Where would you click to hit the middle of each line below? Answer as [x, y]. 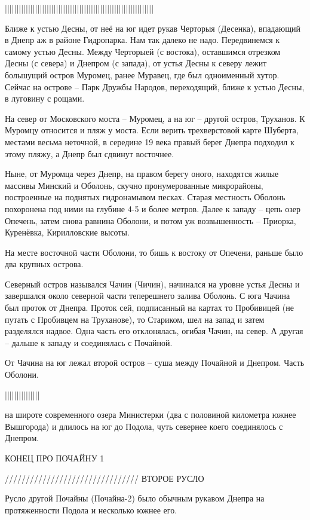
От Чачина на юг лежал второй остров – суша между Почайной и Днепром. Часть [155, 363]
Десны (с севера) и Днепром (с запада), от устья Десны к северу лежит [136, 63]
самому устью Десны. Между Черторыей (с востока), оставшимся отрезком [143, 51]
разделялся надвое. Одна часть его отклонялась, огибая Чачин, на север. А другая [154, 331]
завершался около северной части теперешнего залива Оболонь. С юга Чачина [148, 296]
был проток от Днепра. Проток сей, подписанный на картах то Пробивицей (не [149, 308]
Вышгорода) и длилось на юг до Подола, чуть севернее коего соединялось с [144, 426]
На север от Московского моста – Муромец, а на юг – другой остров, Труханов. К [155, 118]
